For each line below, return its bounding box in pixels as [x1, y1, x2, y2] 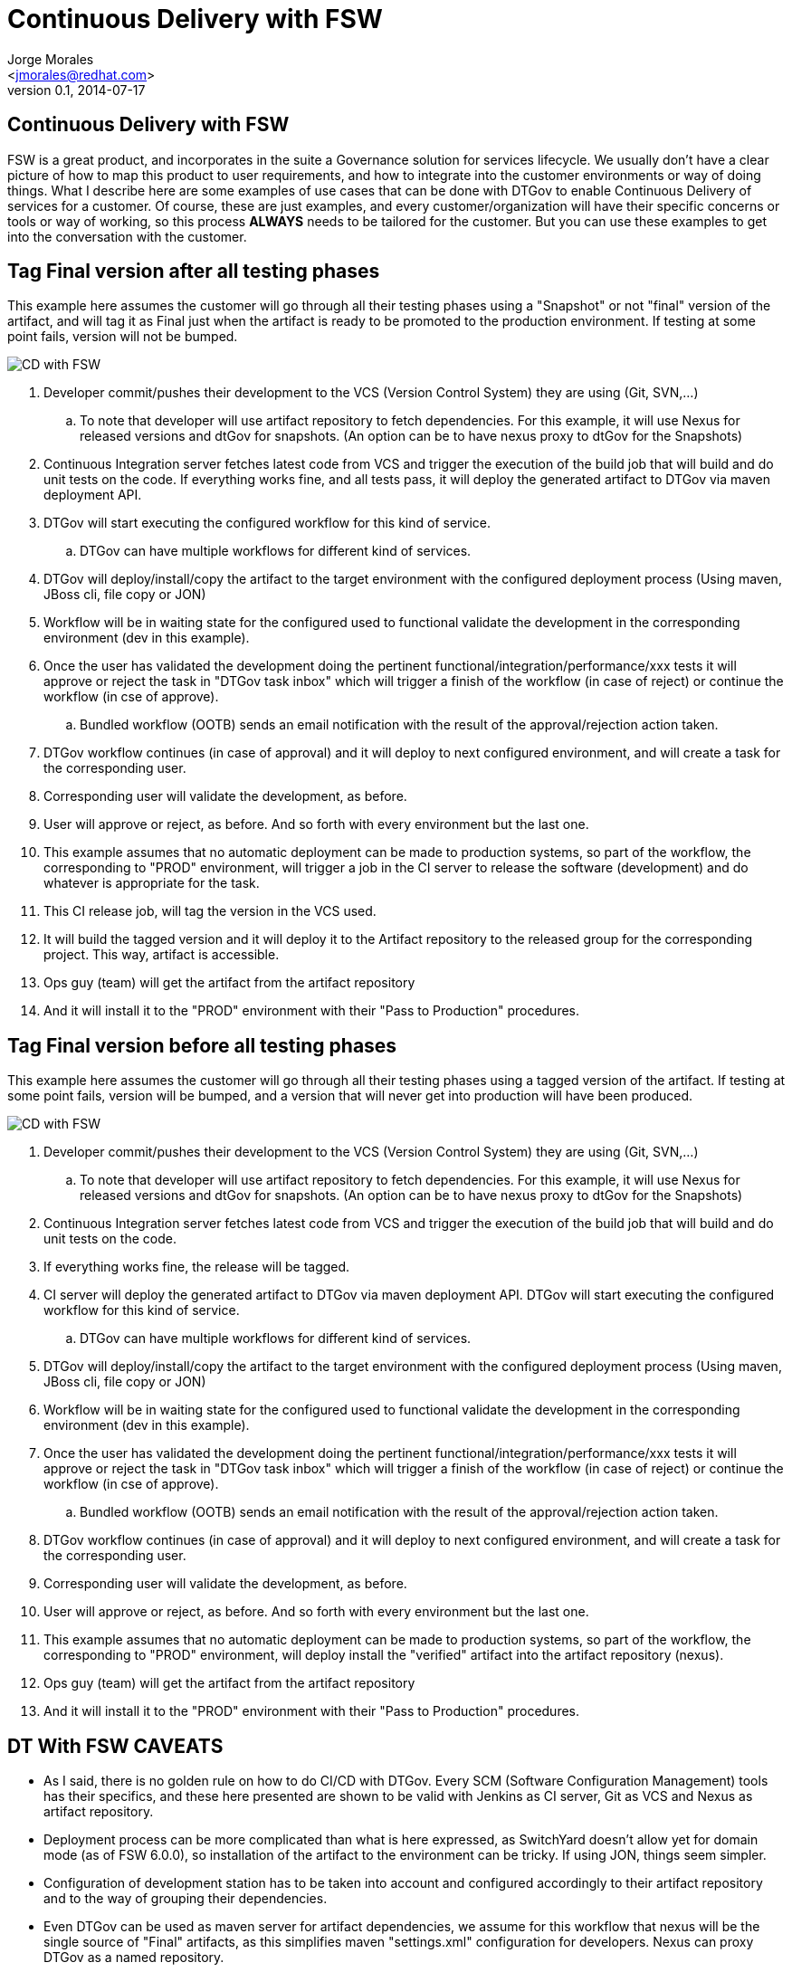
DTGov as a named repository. [43, 1949, 224, 1966]
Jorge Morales [7, 51, 94, 67]
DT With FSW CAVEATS [7, 1734, 224, 1758]
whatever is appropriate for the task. [43, 875, 260, 891]
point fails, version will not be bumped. [7, 329, 238, 345]
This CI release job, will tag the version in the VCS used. [43, 903, 377, 919]
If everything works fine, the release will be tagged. [43, 1259, 350, 1275]
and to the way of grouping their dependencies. [43, 1891, 328, 1907]
